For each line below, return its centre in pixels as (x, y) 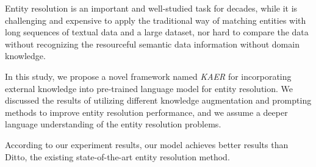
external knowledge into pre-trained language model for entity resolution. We (149, 88)
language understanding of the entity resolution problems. (113, 124)
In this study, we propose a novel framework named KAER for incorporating (148, 76)
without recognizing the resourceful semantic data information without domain (152, 44)
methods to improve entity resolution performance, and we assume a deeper (146, 112)
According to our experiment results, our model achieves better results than (147, 144)
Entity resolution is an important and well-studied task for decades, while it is (151, 8)
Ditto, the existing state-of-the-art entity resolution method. (117, 156)
